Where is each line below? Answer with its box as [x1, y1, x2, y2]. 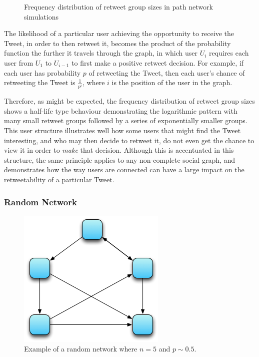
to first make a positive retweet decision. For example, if [71, 57, 244, 68]
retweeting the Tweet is [4, 77, 75, 88]
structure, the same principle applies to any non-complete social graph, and [4, 154, 235, 165]
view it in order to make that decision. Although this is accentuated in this [4, 145, 234, 155]
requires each [209, 48, 249, 58]
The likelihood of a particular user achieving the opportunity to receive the [4, 28, 234, 39]
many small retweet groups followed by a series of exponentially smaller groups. [4, 115, 247, 126]
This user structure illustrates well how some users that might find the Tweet [4, 125, 241, 136]
